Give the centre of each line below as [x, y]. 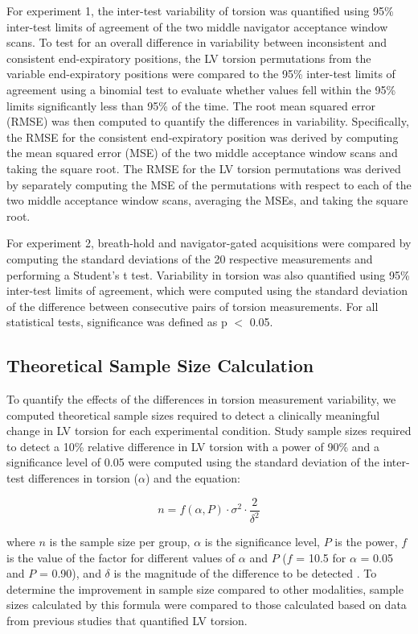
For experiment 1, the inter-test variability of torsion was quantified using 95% [200, 10]
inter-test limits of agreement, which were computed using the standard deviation [207, 290]
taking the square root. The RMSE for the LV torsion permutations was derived [204, 168]
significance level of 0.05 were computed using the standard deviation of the [193, 462]
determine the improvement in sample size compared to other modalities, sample [205, 588]
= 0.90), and [70, 573]
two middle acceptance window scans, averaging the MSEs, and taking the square [207, 200]
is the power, [366, 542]
